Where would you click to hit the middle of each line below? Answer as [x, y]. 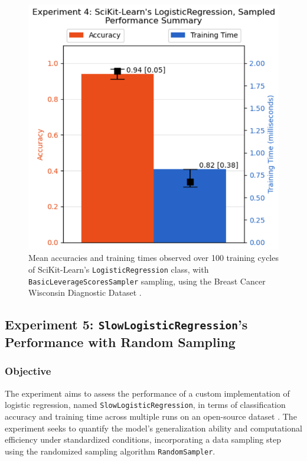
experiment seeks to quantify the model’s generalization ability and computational [153, 428]
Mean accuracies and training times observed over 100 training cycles [153, 258]
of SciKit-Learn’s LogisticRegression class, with [119, 269]
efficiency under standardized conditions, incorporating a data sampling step [143, 439]
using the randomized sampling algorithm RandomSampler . [110, 451]
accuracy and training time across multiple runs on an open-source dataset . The [151, 416]
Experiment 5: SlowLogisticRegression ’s [126, 324]
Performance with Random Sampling [120, 342]
